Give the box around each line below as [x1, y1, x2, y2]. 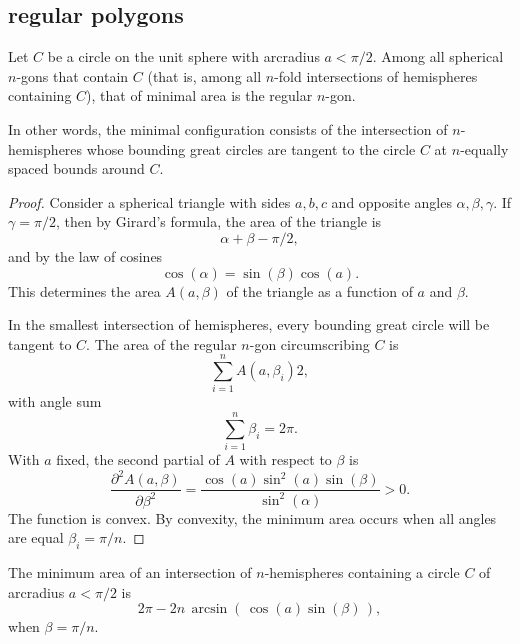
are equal [8, 527, 64, 548]
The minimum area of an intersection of [8, 562, 252, 583]
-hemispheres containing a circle [264, 562, 460, 583]
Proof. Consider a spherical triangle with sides [8, 191, 291, 212]
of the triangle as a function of [226, 280, 413, 301]
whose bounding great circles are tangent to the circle [86, 138, 416, 159]
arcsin [191, 602, 228, 617]
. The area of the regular [86, 333, 237, 354]
